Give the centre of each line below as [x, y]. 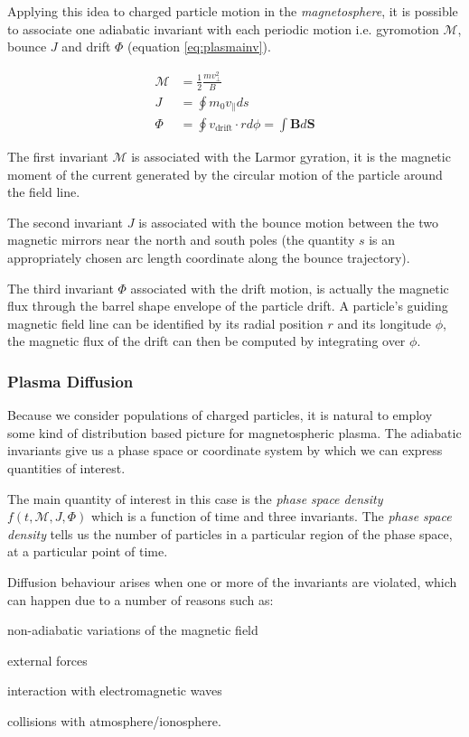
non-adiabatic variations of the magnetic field [133, 630]
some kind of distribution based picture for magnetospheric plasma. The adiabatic [234, 432]
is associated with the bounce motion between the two [289, 222]
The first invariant [58, 157]
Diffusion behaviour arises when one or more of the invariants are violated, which [232, 581]
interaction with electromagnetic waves [115, 690]
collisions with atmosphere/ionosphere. [114, 720]
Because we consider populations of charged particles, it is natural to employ [220, 415]
